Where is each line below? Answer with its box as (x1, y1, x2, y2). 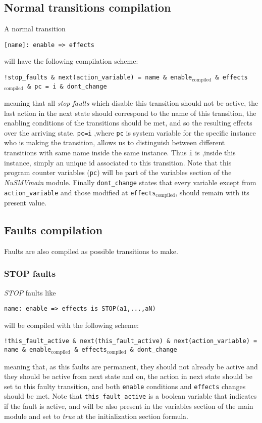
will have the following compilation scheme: (4, 56, 138, 66)
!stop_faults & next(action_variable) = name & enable (4, 74, 192, 81)
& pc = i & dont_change (27, 82, 107, 90)
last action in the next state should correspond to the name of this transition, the (4, 107, 256, 118)
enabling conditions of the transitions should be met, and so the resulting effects (4, 117, 252, 128)
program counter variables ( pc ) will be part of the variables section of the (4, 167, 232, 178)
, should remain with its (175, 187, 249, 197)
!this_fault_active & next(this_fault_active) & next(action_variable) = (4, 337, 257, 345)
